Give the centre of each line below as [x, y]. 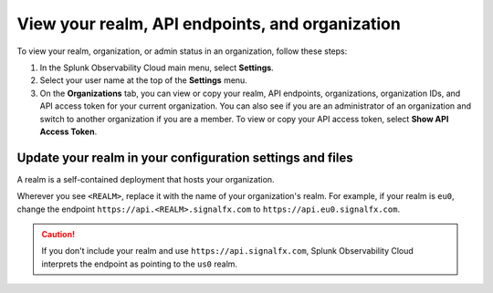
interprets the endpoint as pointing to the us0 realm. [139, 264]
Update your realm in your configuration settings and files [185, 157]
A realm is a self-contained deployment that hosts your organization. [146, 179]
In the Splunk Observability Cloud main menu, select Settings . [157, 68]
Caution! [58, 234]
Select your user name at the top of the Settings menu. [144, 80]
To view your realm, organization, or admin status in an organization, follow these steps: [182, 51]
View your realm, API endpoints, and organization [209, 24]
